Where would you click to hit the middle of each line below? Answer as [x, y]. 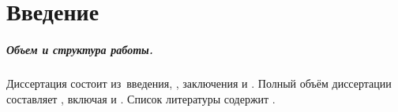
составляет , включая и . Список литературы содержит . [141, 98]
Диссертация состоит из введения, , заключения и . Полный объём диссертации [199, 83]
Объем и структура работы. [80, 49]
